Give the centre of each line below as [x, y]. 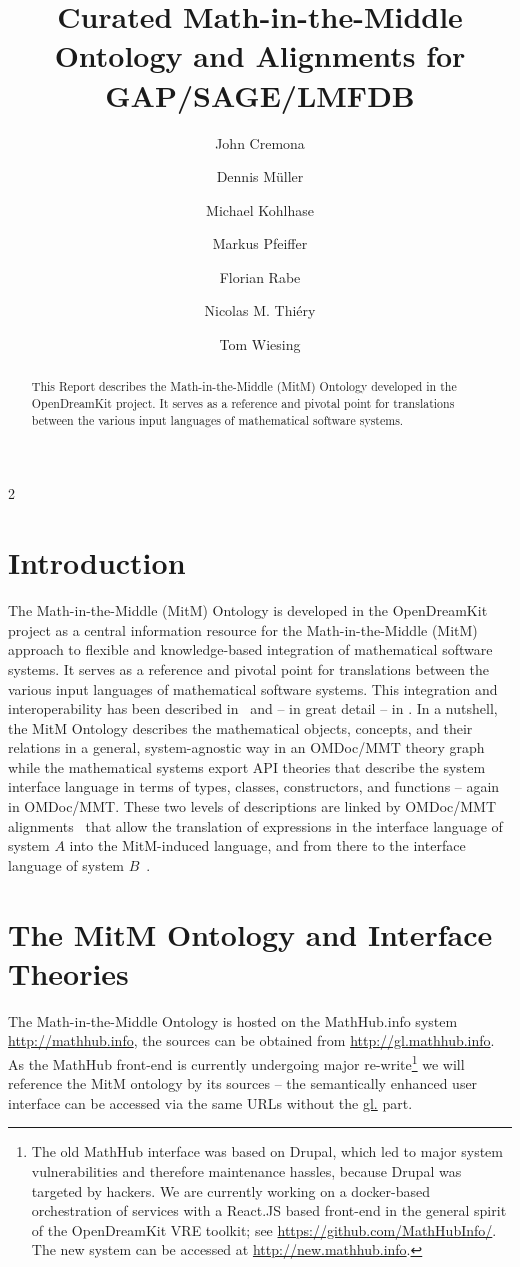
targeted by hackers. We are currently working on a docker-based [231, 1190]
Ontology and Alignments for [260, 55]
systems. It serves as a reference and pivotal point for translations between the [249, 668]
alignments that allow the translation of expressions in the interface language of [255, 825]
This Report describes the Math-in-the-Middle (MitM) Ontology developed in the [244, 386]
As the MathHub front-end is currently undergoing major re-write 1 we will [236, 1062]
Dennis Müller [260, 176]
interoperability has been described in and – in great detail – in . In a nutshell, [253, 708]
